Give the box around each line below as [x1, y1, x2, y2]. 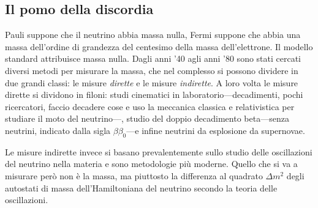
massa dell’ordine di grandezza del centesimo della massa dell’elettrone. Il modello [5, 40, 313, 53]
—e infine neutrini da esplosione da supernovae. [126, 124, 305, 136]
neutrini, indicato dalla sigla [5, 124, 111, 136]
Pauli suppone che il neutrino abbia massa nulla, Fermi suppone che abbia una [5, 28, 301, 41]
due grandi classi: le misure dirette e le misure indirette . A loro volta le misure [5, 76, 298, 89]
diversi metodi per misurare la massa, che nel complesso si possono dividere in [5, 64, 298, 76]
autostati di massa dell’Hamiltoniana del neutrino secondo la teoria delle [5, 181, 278, 194]
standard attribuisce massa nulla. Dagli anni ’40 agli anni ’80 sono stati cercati [5, 52, 301, 65]
